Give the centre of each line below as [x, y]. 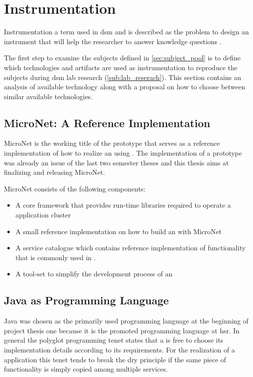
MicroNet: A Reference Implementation [107, 122]
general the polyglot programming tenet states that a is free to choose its [114, 340]
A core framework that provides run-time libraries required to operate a [123, 205]
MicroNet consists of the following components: [75, 188]
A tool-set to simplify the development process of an [94, 274]
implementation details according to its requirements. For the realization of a [119, 350]
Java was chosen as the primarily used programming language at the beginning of [126, 321]
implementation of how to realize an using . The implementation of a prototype [123, 153]
